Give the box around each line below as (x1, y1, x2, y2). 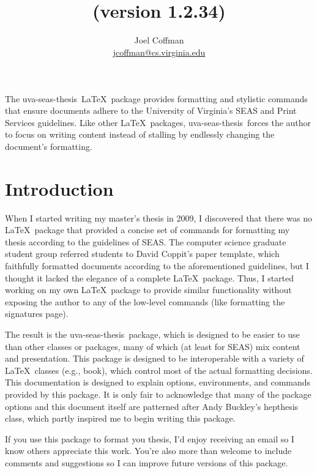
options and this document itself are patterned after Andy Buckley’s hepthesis (5, 400, 299, 412)
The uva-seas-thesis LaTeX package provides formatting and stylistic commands (5, 92, 308, 105)
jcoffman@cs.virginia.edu (113, 45, 206, 58)
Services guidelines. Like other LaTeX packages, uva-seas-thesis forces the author (5, 116, 311, 128)
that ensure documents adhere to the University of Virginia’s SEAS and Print (5, 104, 297, 117)
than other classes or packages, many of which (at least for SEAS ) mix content (5, 340, 300, 352)
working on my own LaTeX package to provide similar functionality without (5, 283, 292, 296)
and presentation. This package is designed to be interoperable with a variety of (5, 352, 304, 365)
